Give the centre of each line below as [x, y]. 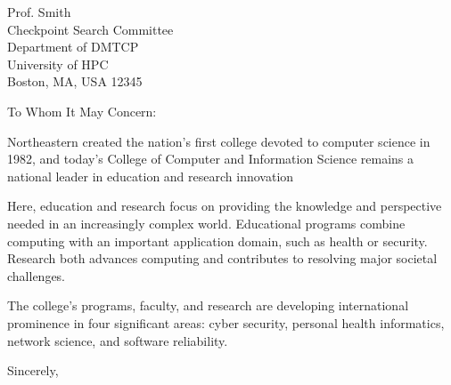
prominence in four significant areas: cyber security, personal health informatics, [226, 322]
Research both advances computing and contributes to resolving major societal [222, 258]
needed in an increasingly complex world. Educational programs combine [206, 223]
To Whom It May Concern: [82, 111]
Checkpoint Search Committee [90, 29]
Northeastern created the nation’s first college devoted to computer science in [219, 141]
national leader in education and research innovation [151, 176]
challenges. [37, 275]
